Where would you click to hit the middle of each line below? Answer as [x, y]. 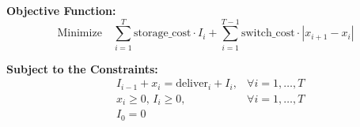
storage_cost [162, 34]
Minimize [80, 34]
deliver [192, 84]
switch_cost [268, 34]
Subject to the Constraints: [82, 68]
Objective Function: [61, 10]
